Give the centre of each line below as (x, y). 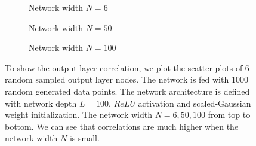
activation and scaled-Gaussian (195, 103)
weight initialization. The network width (79, 115)
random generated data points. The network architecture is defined (127, 91)
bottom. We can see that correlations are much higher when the (122, 126)
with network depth (41, 103)
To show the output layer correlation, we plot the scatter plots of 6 (127, 67)
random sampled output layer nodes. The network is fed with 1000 (127, 79)
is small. (84, 138)
